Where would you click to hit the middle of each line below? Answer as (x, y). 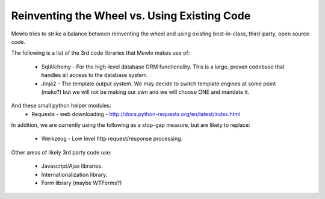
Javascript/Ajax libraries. (72, 166)
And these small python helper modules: (61, 106)
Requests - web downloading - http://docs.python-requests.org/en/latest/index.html (136, 114)
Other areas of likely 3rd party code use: (61, 152)
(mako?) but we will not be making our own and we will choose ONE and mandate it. (145, 92)
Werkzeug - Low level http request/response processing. (112, 139)
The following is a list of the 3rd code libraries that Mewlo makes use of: (101, 53)
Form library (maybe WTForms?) (82, 183)
